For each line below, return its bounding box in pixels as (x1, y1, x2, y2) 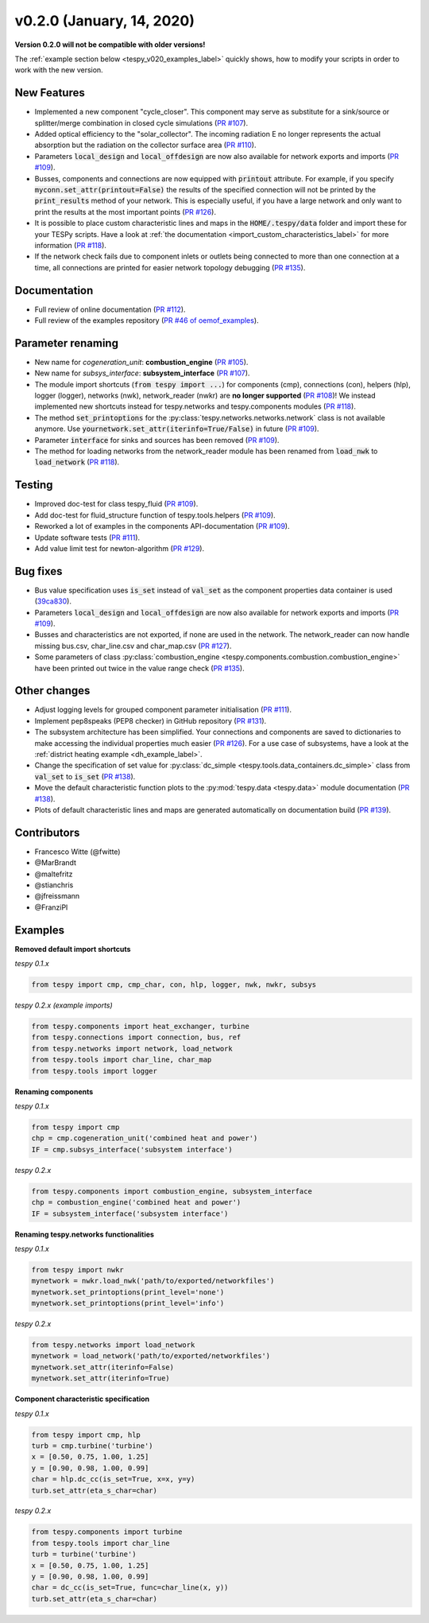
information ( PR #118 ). (34, 240, 107, 250)
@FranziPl (34, 903, 68, 912)
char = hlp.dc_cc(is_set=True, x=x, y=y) (31, 1475, 195, 1484)
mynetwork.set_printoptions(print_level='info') (31, 1299, 225, 1308)
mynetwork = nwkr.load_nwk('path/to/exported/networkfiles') (31, 1276, 275, 1286)
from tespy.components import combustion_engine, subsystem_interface (31, 1186, 313, 1196)
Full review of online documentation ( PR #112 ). (34, 305, 186, 314)
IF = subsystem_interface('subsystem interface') (31, 1209, 229, 1218)
